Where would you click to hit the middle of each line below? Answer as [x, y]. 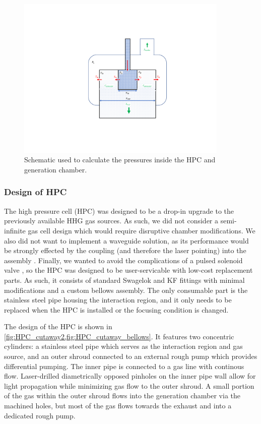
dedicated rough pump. [40, 415]
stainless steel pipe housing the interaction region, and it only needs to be [118, 300]
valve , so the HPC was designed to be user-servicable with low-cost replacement [128, 270]
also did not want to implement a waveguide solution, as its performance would [126, 240]
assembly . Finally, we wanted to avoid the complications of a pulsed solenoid [123, 260]
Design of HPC [36, 192]
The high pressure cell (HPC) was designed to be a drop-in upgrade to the [119, 210]
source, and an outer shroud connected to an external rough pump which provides [131, 356]
